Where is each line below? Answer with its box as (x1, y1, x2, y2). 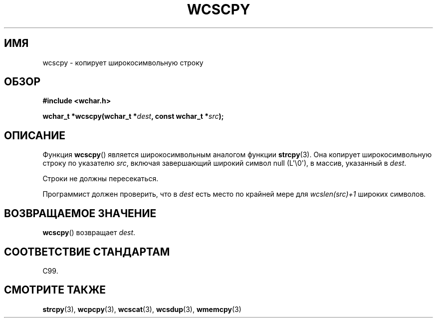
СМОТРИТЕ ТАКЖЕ (4, 284, 106, 297)
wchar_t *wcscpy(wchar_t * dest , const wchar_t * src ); (42, 112, 224, 121)
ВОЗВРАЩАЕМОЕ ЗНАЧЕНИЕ (4, 207, 157, 220)
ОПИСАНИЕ (4, 129, 65, 142)
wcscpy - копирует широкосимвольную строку (42, 58, 204, 67)
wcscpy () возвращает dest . (42, 228, 136, 237)
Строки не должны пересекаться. (42, 174, 159, 183)
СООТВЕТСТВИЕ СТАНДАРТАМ (4, 245, 170, 258)
